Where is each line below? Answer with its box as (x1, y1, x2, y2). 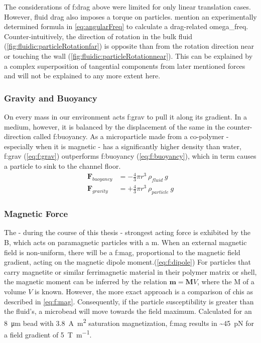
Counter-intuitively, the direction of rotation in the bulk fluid (4, 31, 193, 41)
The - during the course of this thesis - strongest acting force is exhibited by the (4, 227, 251, 238)
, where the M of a (197, 276, 254, 287)
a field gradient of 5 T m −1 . (4, 328, 92, 339)
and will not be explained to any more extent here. (4, 70, 161, 81)
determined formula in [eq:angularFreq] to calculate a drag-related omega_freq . (4, 21, 248, 32)
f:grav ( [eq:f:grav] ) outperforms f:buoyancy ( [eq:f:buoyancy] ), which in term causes (4, 151, 256, 161)
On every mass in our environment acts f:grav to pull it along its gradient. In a (4, 111, 247, 122)
